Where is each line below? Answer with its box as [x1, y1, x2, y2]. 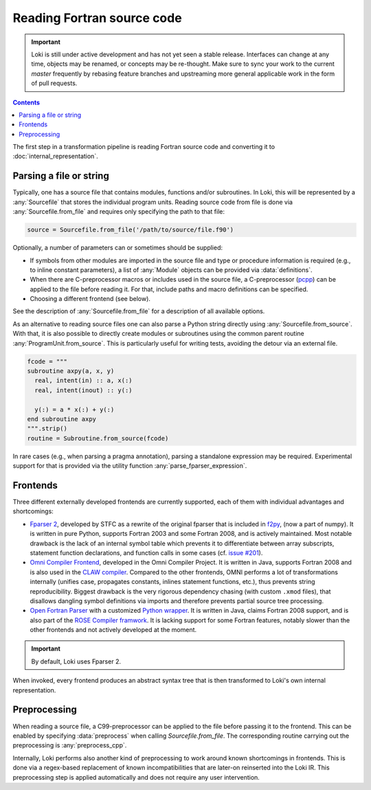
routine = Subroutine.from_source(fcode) [27, 434, 169, 442]
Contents [12, 98, 41, 106]
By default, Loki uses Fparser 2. [31, 657, 122, 666]
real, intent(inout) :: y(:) [34, 386, 133, 394]
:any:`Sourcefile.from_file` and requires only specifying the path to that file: [12, 207, 225, 216]
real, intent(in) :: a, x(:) [34, 376, 133, 385]
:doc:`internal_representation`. [12, 152, 99, 161]
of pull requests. [31, 79, 78, 87]
